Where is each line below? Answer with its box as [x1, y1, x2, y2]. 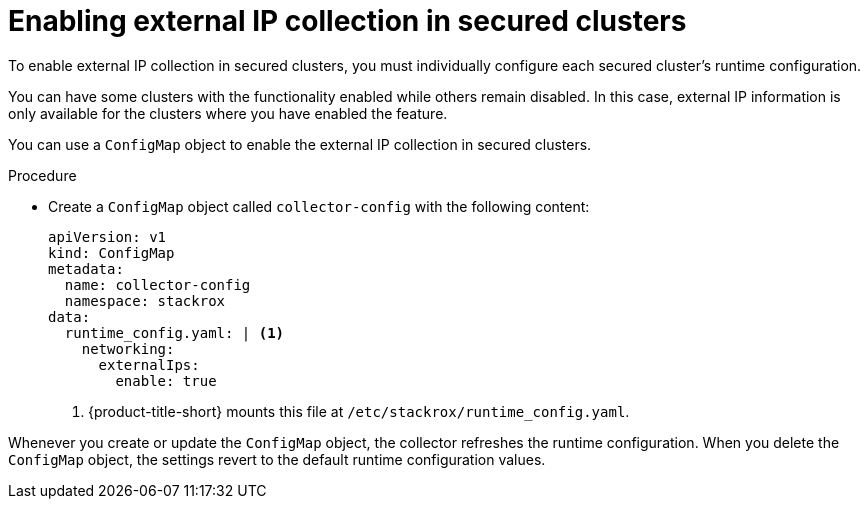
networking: [81, 340, 175, 357]
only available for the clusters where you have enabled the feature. [8, 104, 448, 122]
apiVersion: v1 [48, 228, 167, 245]
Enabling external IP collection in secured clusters [8, 4, 687, 38]
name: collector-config [64, 276, 251, 293]
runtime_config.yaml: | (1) [64, 324, 285, 341]
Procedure [8, 166, 77, 184]
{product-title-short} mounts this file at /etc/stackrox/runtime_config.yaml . [88, 402, 630, 420]
